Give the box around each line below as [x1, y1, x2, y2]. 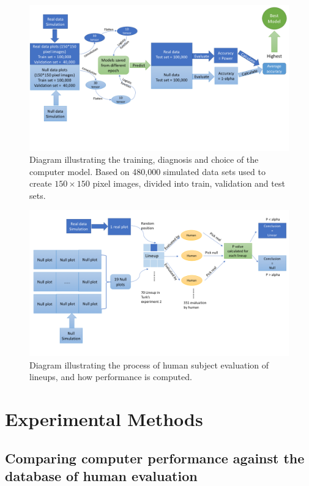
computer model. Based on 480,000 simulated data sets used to [29, 165, 266, 178]
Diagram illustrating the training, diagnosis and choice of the [29, 153, 259, 166]
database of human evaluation [5, 466, 198, 485]
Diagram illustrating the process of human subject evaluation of [29, 358, 269, 371]
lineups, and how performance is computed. [29, 370, 192, 383]
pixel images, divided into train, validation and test [92, 177, 285, 190]
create [29, 177, 52, 190]
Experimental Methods [5, 406, 203, 431]
